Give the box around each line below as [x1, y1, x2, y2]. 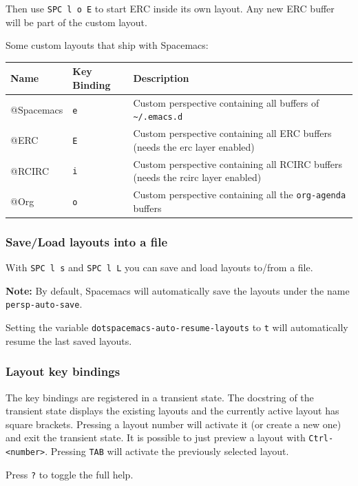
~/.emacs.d [133, 112, 183, 123]
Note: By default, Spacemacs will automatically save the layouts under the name [6, 283, 350, 297]
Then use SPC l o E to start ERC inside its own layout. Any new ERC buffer [6, 1, 335, 15]
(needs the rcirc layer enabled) [133, 170, 262, 184]
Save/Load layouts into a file [6, 233, 168, 250]
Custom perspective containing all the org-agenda [133, 187, 346, 202]
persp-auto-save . [6, 297, 83, 311]
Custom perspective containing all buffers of [133, 95, 319, 109]
